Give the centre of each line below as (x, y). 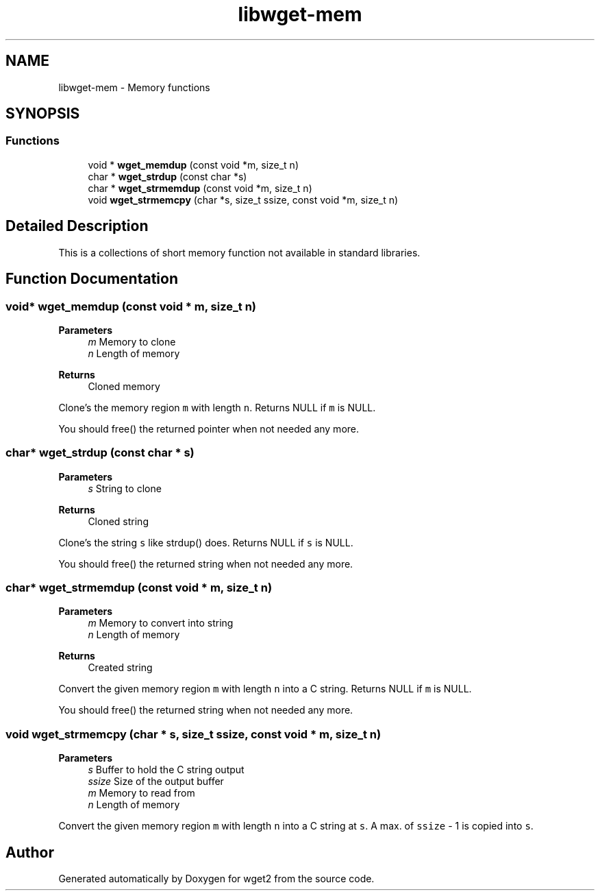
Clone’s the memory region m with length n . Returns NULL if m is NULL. (217, 407)
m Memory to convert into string (161, 623)
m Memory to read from (141, 793)
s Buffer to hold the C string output (166, 770)
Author (30, 852)
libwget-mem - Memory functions (134, 87)
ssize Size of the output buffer (156, 782)
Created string (120, 668)
